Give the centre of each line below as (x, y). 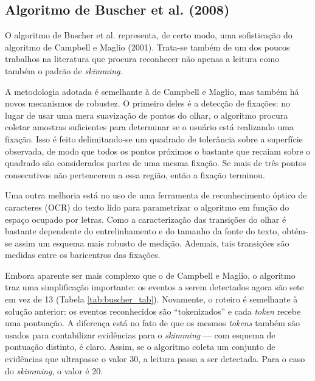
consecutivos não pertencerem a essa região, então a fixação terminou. (135, 174)
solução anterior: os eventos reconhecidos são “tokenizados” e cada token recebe (153, 311)
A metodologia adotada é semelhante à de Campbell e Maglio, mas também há (152, 91)
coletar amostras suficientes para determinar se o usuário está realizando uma (149, 127)
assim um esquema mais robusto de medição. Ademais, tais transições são (152, 243)
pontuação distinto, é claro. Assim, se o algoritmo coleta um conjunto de (140, 347)
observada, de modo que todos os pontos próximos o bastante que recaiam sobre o (158, 151)
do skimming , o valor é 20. (54, 370)
